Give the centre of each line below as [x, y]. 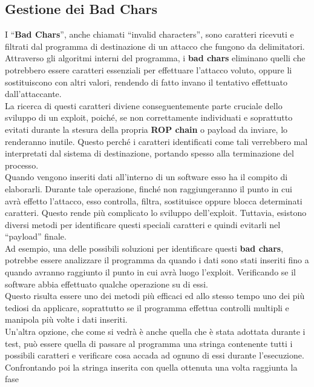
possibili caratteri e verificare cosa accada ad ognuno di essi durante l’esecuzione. [155, 355]
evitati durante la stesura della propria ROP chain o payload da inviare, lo [146, 129]
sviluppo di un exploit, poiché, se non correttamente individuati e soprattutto [149, 117]
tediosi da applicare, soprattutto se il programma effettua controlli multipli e [147, 307]
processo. [22, 165]
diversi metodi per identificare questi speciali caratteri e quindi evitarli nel [143, 224]
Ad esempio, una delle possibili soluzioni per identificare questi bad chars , [144, 248]
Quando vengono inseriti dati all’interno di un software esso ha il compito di [146, 177]
